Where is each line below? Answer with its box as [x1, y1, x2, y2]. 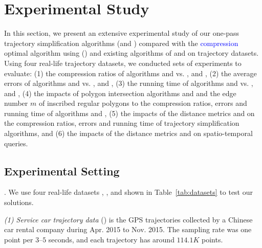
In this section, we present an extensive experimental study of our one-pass [4, 28, 239, 38]
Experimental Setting [4, 163, 120, 178]
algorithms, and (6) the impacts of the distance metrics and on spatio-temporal [4, 128, 253, 139]
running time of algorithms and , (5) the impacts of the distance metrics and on [4, 107, 255, 118]
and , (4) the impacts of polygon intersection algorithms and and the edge [4, 87, 236, 98]
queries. [4, 138, 28, 148]
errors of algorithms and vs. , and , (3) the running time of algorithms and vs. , [4, 78, 253, 88]
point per [4, 234, 33, 244]
